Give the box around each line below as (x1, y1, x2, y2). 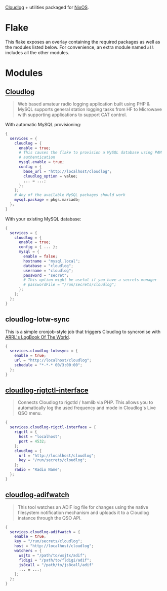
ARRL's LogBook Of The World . (5, 334, 70, 340)
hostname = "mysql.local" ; (23, 258, 80, 264)
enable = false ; (23, 254, 58, 259)
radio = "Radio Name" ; (14, 467, 62, 472)
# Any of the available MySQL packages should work (14, 193, 126, 198)
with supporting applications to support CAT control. (17, 112, 128, 118)
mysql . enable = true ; (18, 160, 65, 165)
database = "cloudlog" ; (23, 263, 73, 268)
